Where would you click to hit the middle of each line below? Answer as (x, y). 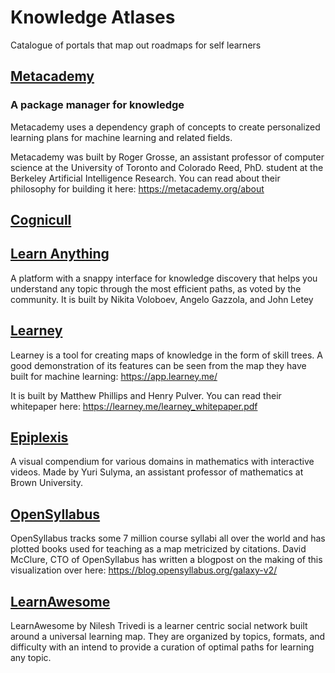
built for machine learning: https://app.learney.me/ (114, 376)
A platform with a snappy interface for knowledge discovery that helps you (164, 278)
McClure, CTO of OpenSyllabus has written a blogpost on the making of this (166, 560)
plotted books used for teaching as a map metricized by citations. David (158, 549)
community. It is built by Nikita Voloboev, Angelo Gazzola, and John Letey (162, 299)
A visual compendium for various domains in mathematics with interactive (162, 462)
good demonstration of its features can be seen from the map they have (158, 365)
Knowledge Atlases (93, 17)
